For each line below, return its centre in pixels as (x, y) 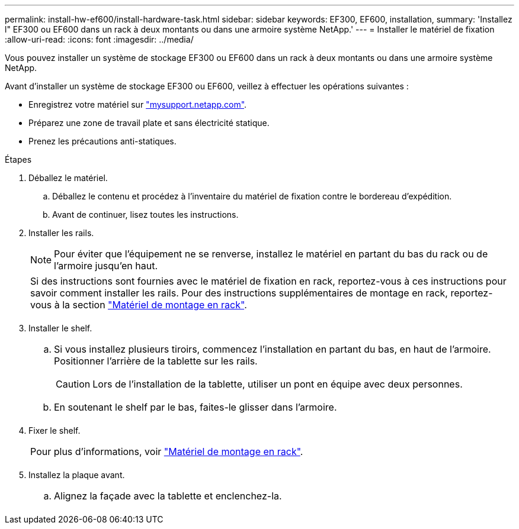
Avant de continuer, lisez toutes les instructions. (145, 214)
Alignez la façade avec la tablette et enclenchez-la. (168, 496)
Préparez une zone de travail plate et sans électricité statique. (149, 123)
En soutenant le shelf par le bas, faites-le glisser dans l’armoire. (196, 407)
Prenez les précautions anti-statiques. (102, 141)
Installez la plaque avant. (77, 475)
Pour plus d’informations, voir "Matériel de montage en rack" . (167, 451)
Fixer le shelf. (55, 430)
